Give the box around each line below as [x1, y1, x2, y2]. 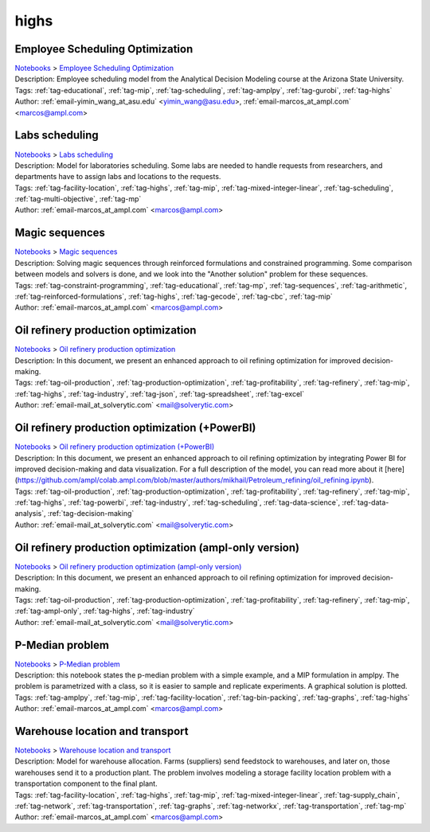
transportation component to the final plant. [14, 779, 158, 788]
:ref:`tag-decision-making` [47, 509, 135, 518]
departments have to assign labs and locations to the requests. [14, 172, 221, 182]
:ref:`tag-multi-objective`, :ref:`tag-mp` [14, 194, 142, 204]
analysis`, [14, 509, 47, 518]
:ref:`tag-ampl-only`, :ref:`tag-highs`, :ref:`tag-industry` [14, 606, 195, 616]
